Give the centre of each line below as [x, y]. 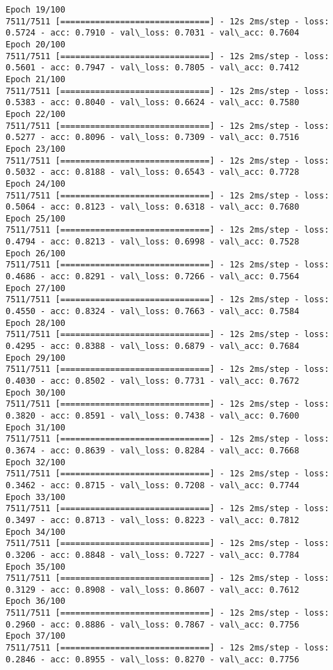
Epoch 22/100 [35, 114]
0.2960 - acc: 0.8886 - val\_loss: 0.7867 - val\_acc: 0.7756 [153, 624]
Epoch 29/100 [35, 358]
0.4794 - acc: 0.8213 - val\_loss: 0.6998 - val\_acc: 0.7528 [153, 242]
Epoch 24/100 [35, 184]
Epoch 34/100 [35, 532]
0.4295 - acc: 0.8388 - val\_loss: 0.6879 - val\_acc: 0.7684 [153, 346]
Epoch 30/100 [35, 392]
